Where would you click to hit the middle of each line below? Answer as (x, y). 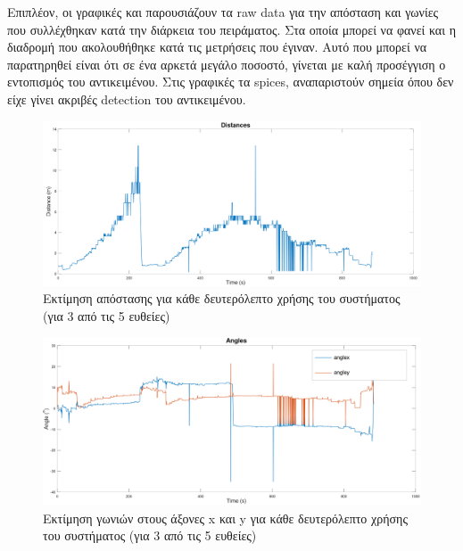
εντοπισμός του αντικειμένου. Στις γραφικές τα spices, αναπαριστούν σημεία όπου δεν (231, 82)
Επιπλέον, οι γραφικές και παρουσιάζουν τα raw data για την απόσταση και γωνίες (223, 12)
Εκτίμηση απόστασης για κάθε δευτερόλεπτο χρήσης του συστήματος (222, 298)
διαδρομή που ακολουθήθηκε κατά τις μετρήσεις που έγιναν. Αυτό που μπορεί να (217, 47)
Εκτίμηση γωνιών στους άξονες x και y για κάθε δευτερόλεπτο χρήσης (225, 518)
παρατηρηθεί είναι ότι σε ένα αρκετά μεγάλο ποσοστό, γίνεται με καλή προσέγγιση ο (227, 64)
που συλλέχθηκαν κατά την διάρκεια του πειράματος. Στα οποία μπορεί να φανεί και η (231, 29)
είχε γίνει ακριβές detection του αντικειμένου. (127, 99)
